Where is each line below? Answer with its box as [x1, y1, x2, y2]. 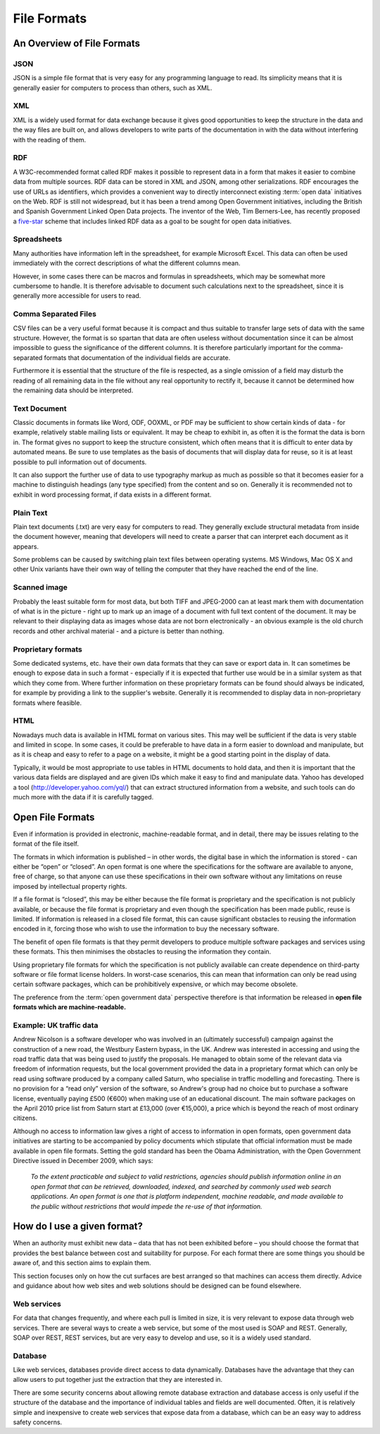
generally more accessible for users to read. [13, 292, 141, 300]
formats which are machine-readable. [13, 1003, 127, 1011]
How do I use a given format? [13, 1221, 144, 1233]
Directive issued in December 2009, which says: [13, 1156, 153, 1165]
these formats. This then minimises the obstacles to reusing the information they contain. [13, 947, 272, 956]
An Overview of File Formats [13, 37, 141, 49]
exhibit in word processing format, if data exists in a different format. [13, 490, 212, 499]
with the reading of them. [13, 135, 87, 144]
